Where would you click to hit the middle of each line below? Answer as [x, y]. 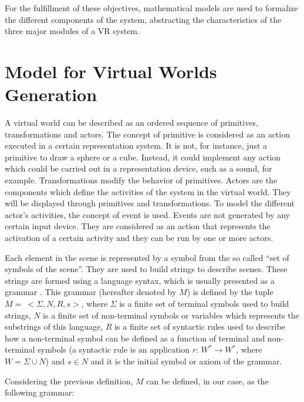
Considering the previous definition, [69, 381]
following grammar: [40, 392]
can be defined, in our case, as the [207, 381]
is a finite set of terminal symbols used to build [204, 303]
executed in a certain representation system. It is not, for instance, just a [136, 145]
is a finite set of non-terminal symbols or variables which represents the [171, 315]
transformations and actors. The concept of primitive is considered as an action [147, 134]
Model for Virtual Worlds [111, 71]
